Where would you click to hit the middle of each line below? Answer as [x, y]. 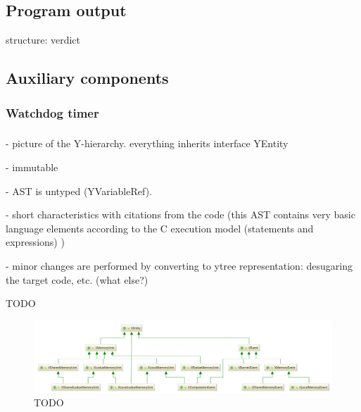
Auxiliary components [87, 78]
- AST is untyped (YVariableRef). [79, 191]
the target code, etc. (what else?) [77, 279]
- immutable [32, 167]
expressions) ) [35, 242]
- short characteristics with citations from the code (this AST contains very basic [180, 214]
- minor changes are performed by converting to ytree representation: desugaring [179, 265]
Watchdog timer [52, 112]
